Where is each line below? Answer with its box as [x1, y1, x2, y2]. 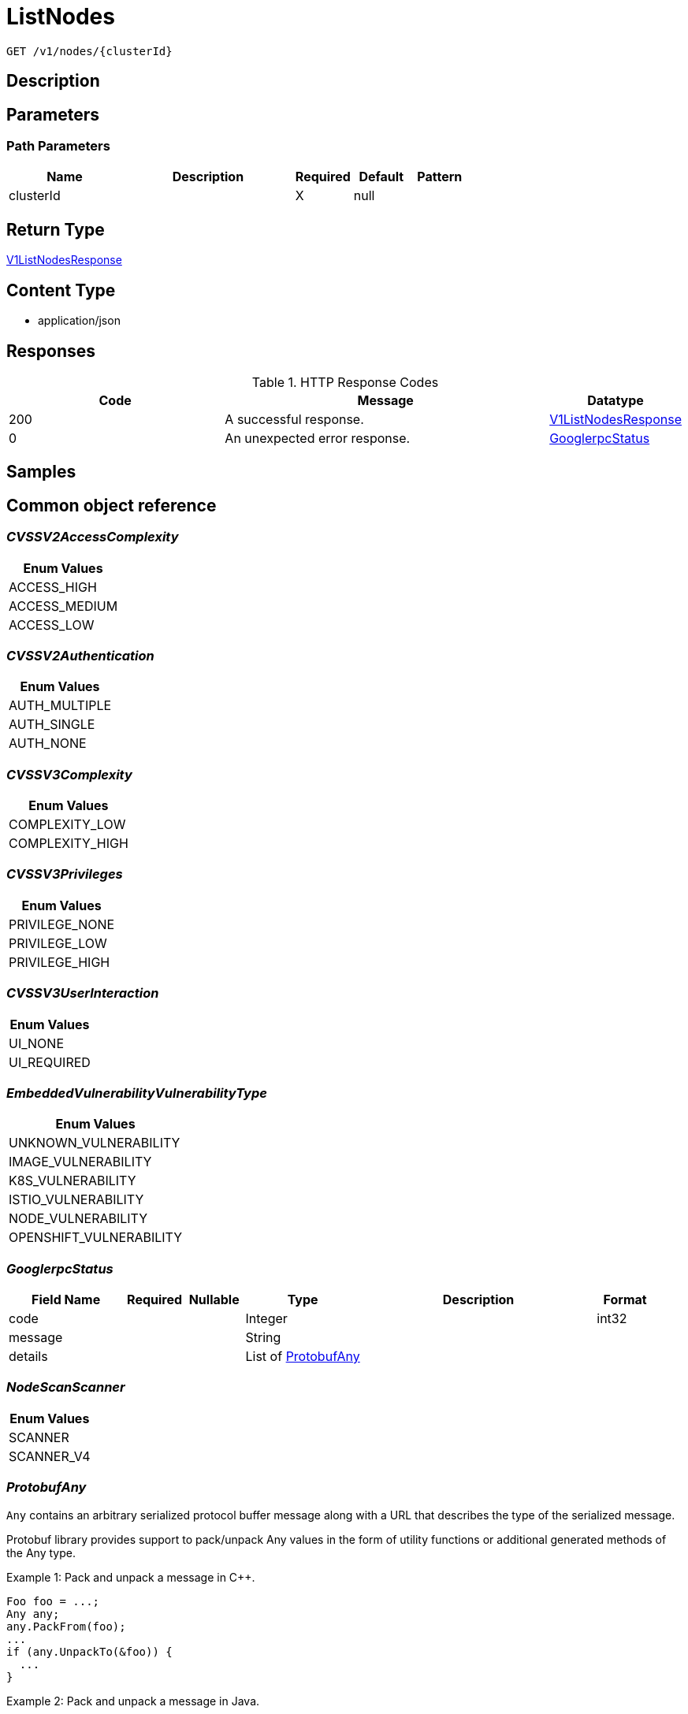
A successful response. [225, 411, 364, 427]
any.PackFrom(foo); [6, 1619, 126, 1633]
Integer [245, 1311, 288, 1327]
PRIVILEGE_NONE [9, 916, 115, 932]
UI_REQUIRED [9, 1054, 91, 1070]
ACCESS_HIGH [9, 578, 97, 595]
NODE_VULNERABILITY [9, 1210, 148, 1227]
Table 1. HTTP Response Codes [251, 374, 439, 390]
